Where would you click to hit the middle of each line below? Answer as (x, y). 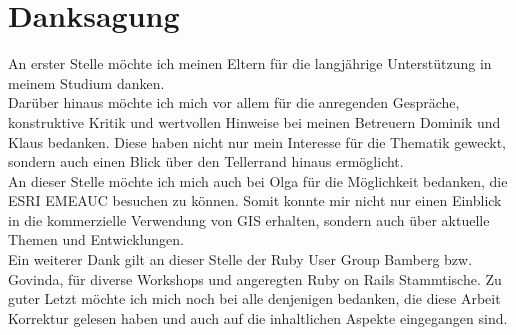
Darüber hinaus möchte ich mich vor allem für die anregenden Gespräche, (234, 102)
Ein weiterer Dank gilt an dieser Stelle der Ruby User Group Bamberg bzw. (240, 259)
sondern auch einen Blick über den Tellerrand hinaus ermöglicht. (206, 161)
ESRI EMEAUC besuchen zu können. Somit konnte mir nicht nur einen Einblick (255, 200)
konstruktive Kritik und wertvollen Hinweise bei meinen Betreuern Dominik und (254, 121)
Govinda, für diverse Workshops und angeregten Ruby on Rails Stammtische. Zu (255, 278)
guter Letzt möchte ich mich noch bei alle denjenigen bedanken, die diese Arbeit (254, 298)
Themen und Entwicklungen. (96, 239)
